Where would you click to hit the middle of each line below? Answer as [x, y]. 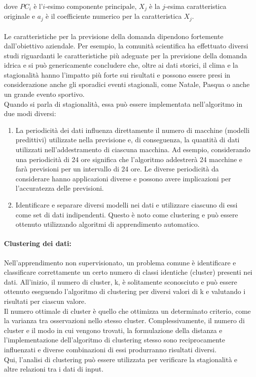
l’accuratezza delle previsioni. [60, 188]
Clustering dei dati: [38, 243]
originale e [20, 16]
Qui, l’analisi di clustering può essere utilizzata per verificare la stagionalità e [121, 359]
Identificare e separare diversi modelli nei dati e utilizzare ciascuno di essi [127, 205]
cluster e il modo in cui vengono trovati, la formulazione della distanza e [113, 330]
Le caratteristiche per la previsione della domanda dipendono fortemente [114, 36]
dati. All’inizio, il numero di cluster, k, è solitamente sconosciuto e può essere [121, 281]
